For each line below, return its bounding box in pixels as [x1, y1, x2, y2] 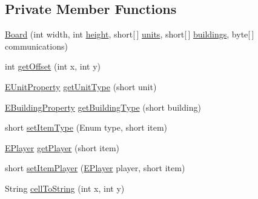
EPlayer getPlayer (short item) [5, 141, 120, 154]
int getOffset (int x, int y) [5, 60, 101, 73]
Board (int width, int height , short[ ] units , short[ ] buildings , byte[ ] [5, 28, 254, 41]
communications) [5, 39, 68, 52]
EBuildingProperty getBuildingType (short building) [5, 100, 201, 113]
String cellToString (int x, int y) [5, 181, 125, 194]
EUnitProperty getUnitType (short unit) [5, 80, 157, 93]
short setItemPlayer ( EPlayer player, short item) [5, 161, 185, 174]
